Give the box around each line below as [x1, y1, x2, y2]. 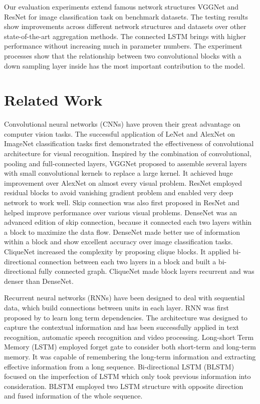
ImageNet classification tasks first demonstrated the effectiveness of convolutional [4, 138, 254, 149]
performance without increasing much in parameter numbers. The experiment [4, 41, 242, 51]
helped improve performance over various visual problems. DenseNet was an [4, 207, 237, 217]
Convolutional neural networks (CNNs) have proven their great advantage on [4, 119, 240, 129]
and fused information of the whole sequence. [4, 390, 143, 401]
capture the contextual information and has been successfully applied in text [4, 322, 239, 332]
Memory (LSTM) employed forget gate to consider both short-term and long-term [4, 341, 256, 352]
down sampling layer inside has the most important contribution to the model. [4, 60, 245, 71]
